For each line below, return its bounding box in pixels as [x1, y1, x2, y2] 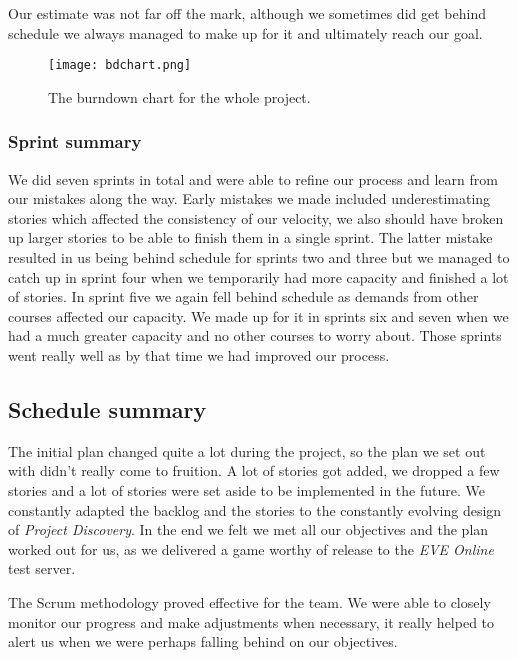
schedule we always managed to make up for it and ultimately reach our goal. [8, 22, 483, 43]
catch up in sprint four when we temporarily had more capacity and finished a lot [8, 266, 509, 287]
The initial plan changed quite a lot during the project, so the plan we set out [8, 440, 486, 461]
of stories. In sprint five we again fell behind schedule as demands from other [8, 286, 479, 307]
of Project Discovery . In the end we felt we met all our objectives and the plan [8, 519, 489, 540]
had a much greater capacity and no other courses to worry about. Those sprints [8, 325, 502, 346]
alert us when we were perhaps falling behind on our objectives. [8, 631, 398, 652]
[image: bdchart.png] [48, 58, 192, 73]
